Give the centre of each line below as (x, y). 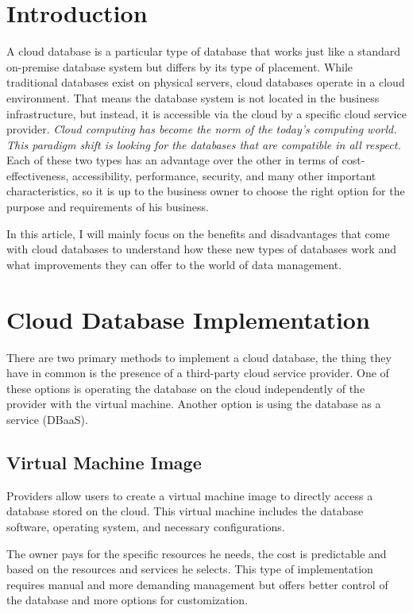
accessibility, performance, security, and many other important (224, 175)
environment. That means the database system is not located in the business (193, 97)
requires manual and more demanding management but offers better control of (197, 584)
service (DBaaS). (47, 419)
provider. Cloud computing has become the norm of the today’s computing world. (202, 129)
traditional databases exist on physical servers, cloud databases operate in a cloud (206, 82)
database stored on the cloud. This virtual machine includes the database (185, 511)
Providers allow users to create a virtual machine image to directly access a (190, 495)
